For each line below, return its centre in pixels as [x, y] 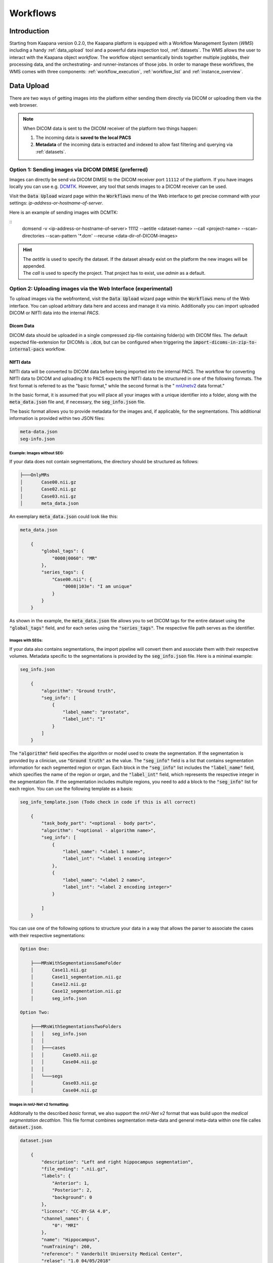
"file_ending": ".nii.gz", [75, 1169]
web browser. [24, 105]
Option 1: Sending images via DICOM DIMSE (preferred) [79, 169]
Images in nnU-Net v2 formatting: [39, 1105]
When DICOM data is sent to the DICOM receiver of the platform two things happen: [110, 128]
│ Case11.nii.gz [59, 970]
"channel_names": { [65, 1218]
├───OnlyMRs [35, 475]
